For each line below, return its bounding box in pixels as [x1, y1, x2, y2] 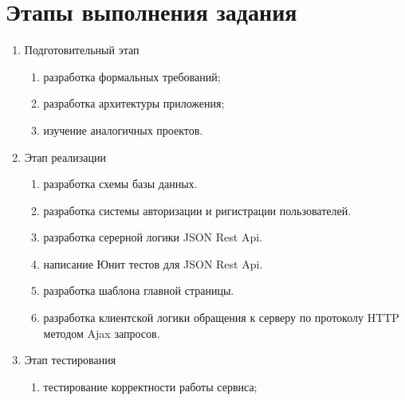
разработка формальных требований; [43, 68, 221, 84]
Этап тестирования [24, 351, 116, 368]
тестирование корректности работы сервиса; [43, 378, 258, 394]
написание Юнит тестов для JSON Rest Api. [43, 255, 263, 272]
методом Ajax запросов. [43, 324, 160, 341]
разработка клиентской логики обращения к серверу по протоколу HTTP [43, 309, 399, 326]
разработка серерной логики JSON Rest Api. [43, 229, 262, 245]
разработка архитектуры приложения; [43, 95, 225, 112]
